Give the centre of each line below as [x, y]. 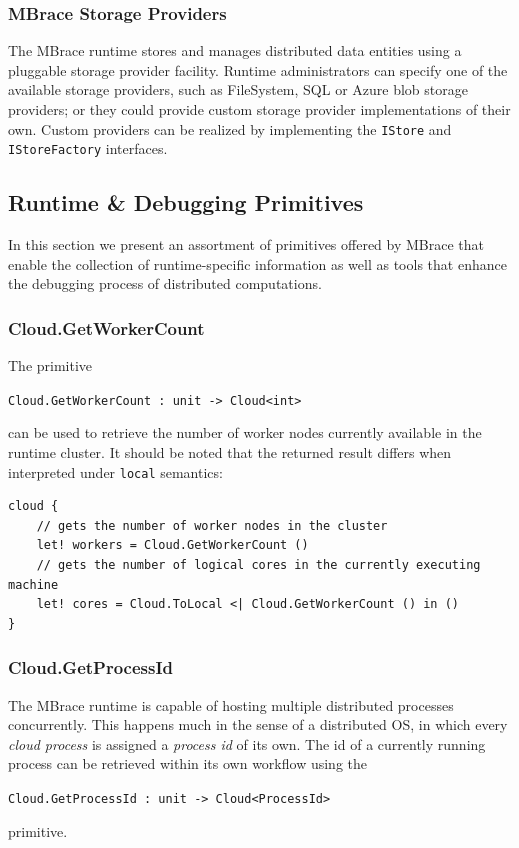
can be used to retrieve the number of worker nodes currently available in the [245, 432]
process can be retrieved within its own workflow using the [188, 763]
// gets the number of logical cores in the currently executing [258, 564]
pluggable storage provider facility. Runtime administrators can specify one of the [258, 69]
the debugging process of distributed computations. [165, 283]
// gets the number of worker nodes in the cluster [212, 525]
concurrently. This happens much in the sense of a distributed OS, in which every [258, 724]
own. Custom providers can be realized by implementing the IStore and [230, 128]
